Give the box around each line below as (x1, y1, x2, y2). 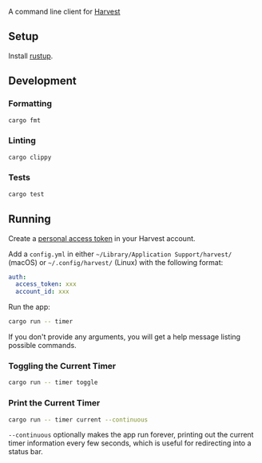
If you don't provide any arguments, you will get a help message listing (8, 332, 241, 342)
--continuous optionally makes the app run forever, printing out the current (8, 430, 254, 440)
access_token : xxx (15, 280, 77, 288)
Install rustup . (8, 51, 54, 61)
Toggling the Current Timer (8, 360, 117, 371)
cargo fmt (8, 116, 42, 125)
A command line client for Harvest (8, 7, 121, 16)
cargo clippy (8, 153, 52, 161)
